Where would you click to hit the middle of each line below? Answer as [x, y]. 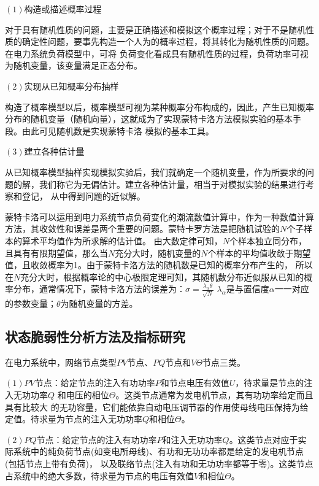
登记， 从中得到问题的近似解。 [83, 196]
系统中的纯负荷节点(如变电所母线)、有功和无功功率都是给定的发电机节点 [158, 451]
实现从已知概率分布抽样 [71, 86]
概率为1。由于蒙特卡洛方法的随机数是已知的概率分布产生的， [170, 265]
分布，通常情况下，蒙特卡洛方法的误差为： [99, 289]
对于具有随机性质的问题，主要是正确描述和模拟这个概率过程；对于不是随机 [155, 29]
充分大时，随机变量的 [158, 253]
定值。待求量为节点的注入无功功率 [74, 419]
